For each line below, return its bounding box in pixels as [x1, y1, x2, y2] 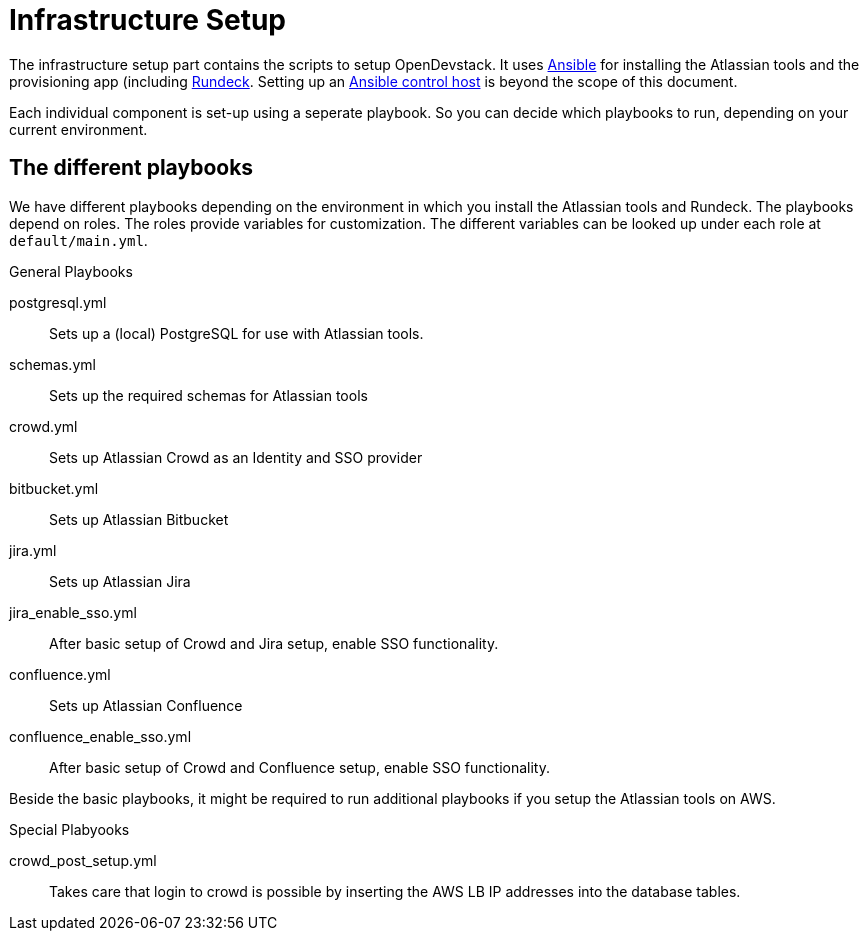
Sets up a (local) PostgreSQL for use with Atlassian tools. [49, 324, 424, 342]
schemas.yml [9, 355, 96, 373]
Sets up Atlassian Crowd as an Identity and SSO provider [49, 448, 423, 466]
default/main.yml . [9, 231, 148, 249]
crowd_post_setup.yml [9, 851, 157, 869]
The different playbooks [9, 155, 254, 181]
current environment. [9, 120, 148, 138]
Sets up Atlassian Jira [49, 572, 191, 590]
